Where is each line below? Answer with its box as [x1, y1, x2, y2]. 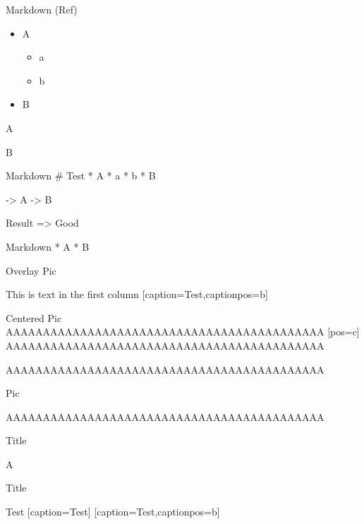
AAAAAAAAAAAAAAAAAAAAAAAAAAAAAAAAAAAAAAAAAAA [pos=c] [6, 324, 360, 339]
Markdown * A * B [6, 239, 90, 254]
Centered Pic [6, 310, 62, 325]
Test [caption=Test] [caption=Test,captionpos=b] [6, 504, 220, 519]
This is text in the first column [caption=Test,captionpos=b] [6, 287, 268, 302]
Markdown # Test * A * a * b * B [6, 168, 156, 183]
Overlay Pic [6, 263, 56, 278]
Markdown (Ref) [6, 2, 78, 16]
